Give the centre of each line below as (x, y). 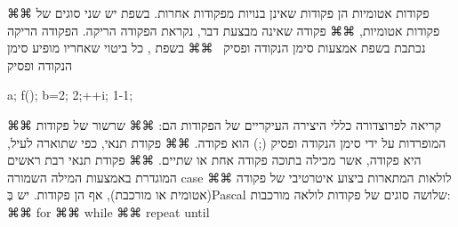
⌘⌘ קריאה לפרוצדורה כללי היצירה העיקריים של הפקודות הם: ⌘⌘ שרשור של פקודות (225, 124)
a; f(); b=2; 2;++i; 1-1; (70, 95)
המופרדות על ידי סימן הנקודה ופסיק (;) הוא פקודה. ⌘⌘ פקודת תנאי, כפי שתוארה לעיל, (227, 142)
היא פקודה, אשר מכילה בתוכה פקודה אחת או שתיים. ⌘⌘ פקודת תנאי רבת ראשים (214, 160)
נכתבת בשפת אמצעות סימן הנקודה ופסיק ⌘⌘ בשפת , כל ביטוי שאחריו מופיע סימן (217, 48)
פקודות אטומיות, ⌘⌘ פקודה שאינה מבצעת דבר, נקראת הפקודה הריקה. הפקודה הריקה (224, 30)
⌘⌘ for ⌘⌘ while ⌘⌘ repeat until (108, 211)
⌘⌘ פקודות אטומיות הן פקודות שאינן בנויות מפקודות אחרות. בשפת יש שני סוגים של (218, 12)
